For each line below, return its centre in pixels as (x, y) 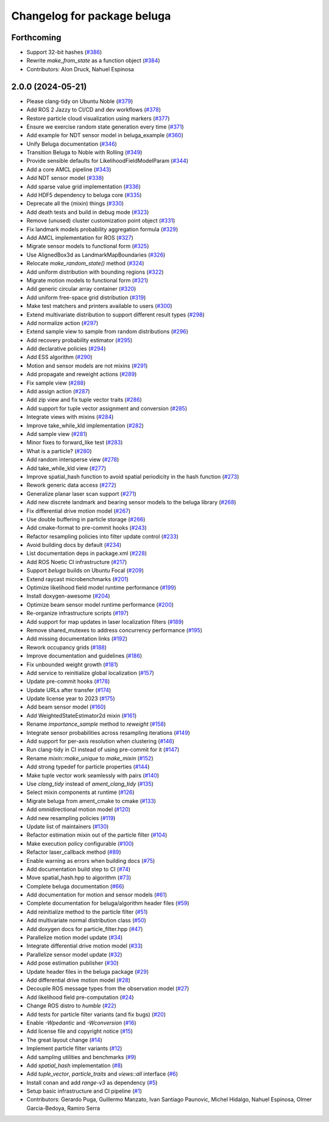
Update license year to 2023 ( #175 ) (71, 699)
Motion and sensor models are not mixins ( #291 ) (87, 365)
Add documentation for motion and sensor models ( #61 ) (97, 895)
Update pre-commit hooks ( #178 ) (68, 681)
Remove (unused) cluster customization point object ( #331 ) (101, 221)
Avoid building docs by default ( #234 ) (74, 545)
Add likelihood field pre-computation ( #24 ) (80, 997)
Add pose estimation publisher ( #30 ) (73, 963)
